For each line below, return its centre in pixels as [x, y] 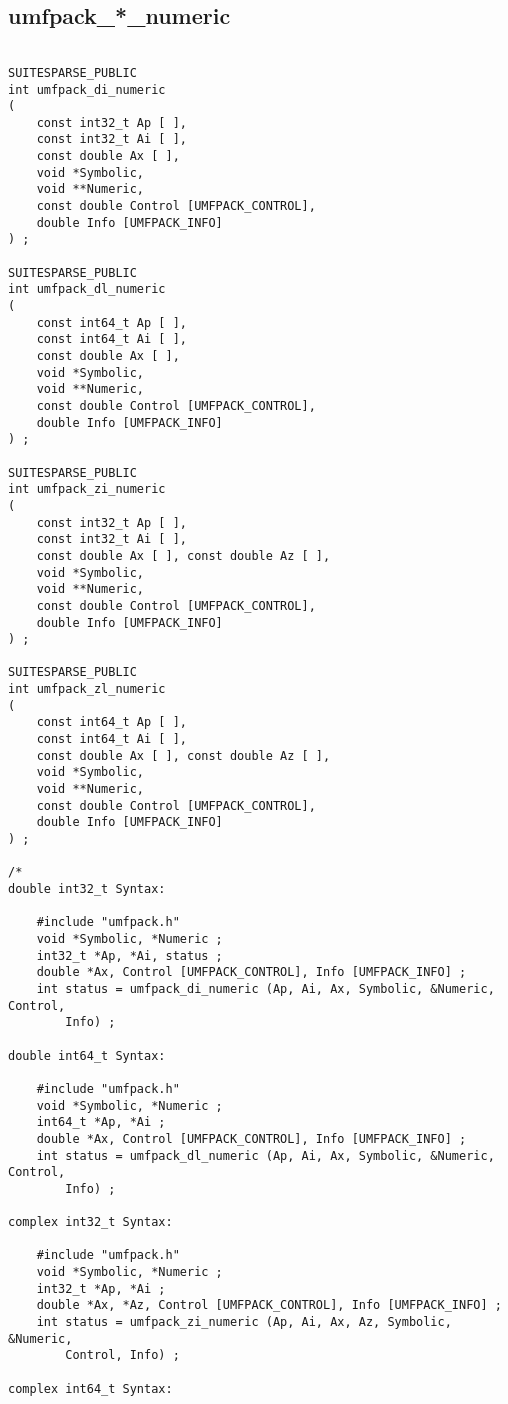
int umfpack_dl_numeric [87, 289]
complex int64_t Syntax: [90, 1388]
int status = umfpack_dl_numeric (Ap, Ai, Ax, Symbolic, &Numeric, [265, 1155]
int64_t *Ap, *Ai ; [101, 1122]
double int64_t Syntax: [87, 1055]
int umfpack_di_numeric [87, 89]
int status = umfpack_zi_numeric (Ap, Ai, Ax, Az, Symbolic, [244, 1322]
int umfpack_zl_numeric [87, 689]
